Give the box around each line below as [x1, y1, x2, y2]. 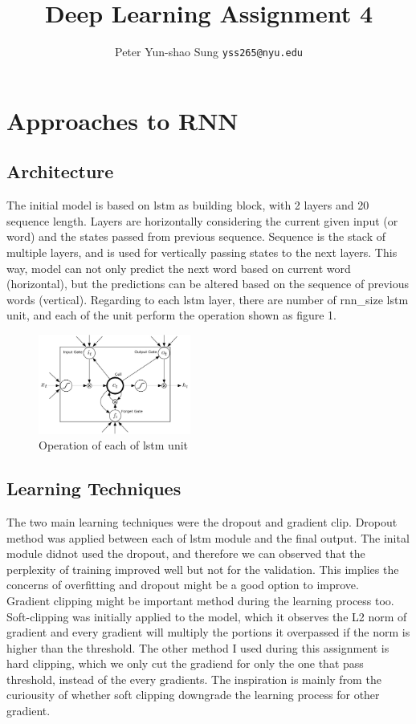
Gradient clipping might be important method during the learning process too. [6, 592, 394, 608]
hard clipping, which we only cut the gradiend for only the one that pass [6, 655, 364, 672]
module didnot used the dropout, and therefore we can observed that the [6, 545, 365, 562]
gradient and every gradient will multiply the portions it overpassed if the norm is [6, 624, 410, 641]
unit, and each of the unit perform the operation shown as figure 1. [6, 307, 337, 323]
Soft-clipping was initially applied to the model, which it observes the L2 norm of [6, 608, 407, 624]
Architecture [6, 159, 114, 184]
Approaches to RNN [6, 104, 239, 136]
